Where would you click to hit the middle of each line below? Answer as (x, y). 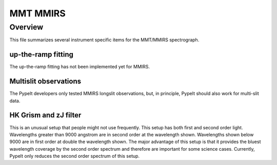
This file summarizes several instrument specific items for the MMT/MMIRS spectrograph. (104, 40)
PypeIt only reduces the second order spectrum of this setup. (75, 156)
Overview (26, 27)
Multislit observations (45, 81)
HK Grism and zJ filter (45, 115)
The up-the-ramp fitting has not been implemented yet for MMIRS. (80, 67)
